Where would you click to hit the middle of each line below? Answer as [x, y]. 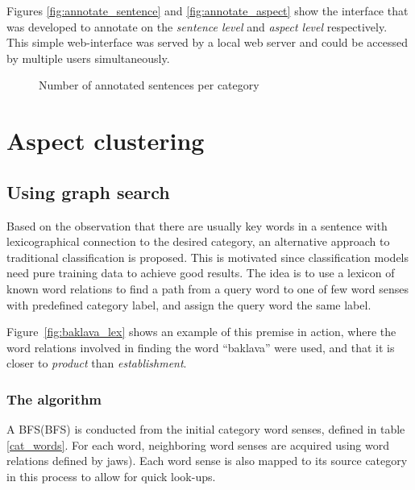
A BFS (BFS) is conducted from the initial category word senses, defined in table [206, 429]
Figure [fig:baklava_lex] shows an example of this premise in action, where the [201, 332]
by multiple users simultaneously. [88, 58]
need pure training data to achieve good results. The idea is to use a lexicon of [201, 273]
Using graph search [88, 191]
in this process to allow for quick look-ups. [111, 476]
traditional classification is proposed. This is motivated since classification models [207, 257]
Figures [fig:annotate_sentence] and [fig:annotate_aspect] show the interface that [207, 10]
